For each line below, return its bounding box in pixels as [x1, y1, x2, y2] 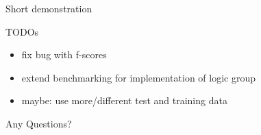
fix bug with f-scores [21, 47, 107, 62]
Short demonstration [5, 1, 92, 15]
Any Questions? [5, 116, 72, 130]
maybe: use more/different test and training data [21, 93, 227, 108]
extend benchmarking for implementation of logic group [21, 70, 256, 84]
